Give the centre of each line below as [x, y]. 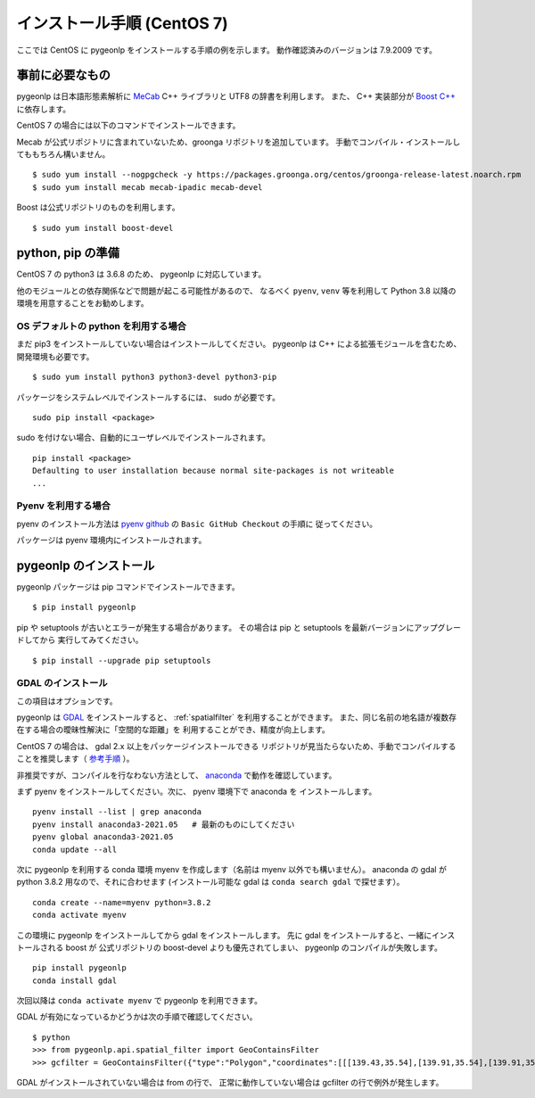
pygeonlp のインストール [86, 565]
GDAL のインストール [62, 683]
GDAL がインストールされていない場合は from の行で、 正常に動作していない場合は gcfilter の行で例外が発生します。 [230, 1083]
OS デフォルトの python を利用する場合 [102, 326]
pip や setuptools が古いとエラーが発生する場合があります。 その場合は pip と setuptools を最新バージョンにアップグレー [239, 627]
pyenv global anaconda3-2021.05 [103, 837]
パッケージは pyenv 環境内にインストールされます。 [111, 541]
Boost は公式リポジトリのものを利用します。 [98, 207]
